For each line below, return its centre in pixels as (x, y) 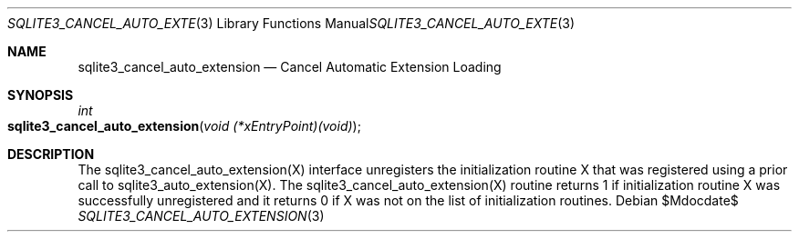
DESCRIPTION (51, 154)
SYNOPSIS (41, 95)
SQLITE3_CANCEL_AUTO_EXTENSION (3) (201, 216)
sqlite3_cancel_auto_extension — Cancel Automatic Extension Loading (290, 67)
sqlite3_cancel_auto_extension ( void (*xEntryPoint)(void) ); (184, 126)
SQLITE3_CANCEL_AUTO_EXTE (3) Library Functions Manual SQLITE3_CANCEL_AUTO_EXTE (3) (291, 23)
